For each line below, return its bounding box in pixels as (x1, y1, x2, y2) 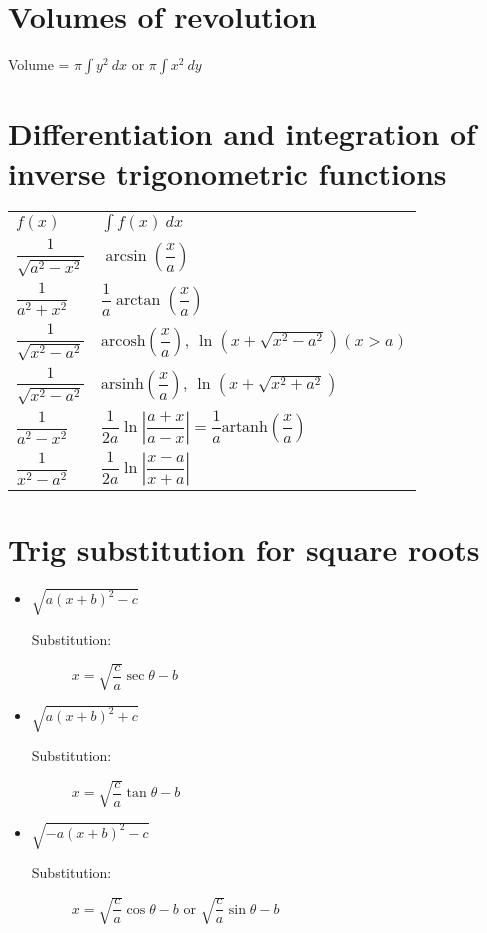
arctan (115, 291, 161, 308)
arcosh (101, 332, 146, 349)
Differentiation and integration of (8, 113, 476, 154)
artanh (221, 419, 268, 436)
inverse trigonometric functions (8, 152, 447, 193)
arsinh (101, 376, 144, 393)
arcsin (105, 248, 147, 265)
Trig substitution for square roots (8, 529, 480, 570)
